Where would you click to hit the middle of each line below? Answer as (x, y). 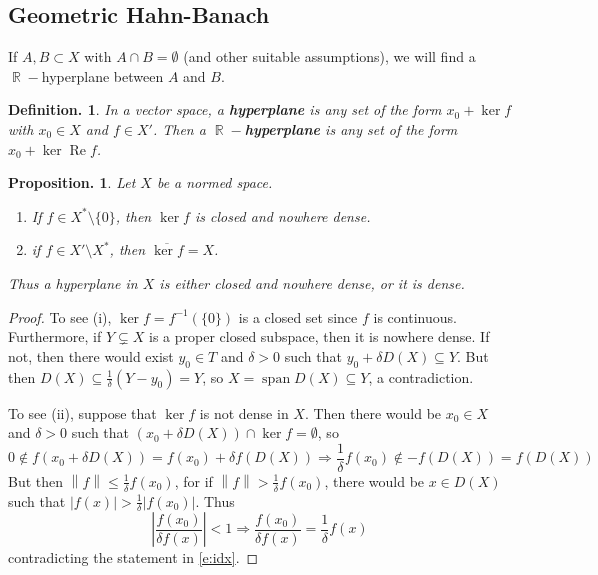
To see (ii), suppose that (82, 412)
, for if (193, 480)
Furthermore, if (55, 336)
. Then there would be (373, 412)
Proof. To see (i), (60, 316)
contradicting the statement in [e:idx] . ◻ (133, 557)
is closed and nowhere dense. (282, 215)
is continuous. (415, 316)
